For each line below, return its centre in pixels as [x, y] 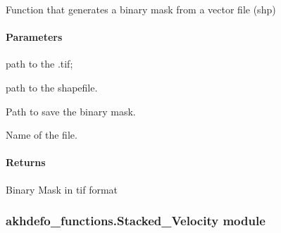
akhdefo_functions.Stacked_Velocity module [136, 221]
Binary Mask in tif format [62, 189]
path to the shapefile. [52, 87]
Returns [26, 162]
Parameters [34, 37]
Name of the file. [42, 135]
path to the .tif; [39, 64]
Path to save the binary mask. [71, 111]
